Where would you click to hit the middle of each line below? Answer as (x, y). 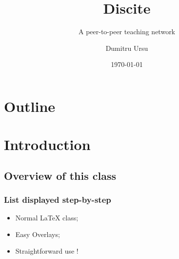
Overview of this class (60, 175)
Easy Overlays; (38, 234)
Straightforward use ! (47, 250)
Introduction (47, 144)
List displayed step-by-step (58, 200)
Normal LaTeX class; (47, 218)
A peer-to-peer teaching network (127, 32)
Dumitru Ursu (127, 48)
